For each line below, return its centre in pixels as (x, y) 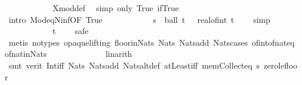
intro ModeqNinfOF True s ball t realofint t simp (139, 19)
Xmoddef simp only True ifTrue (116, 8)
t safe (70, 31)
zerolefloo (280, 65)
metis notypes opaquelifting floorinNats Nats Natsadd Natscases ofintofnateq (152, 42)
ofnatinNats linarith (69, 54)
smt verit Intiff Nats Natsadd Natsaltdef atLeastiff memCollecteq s (134, 65)
